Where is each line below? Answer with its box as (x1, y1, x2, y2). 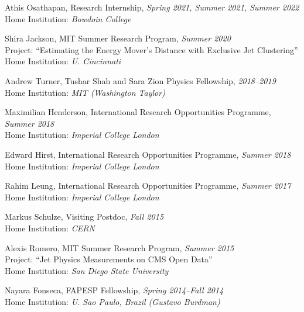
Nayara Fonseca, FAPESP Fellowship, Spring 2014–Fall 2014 (5, 284, 224, 296)
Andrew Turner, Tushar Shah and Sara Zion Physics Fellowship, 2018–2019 (5, 74, 276, 86)
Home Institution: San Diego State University (5, 264, 169, 276)
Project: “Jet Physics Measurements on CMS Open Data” (5, 253, 213, 265)
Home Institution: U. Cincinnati (5, 55, 121, 67)
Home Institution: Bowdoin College (5, 12, 131, 25)
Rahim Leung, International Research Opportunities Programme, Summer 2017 (5, 179, 291, 192)
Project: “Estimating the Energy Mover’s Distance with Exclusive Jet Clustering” (5, 43, 298, 56)
